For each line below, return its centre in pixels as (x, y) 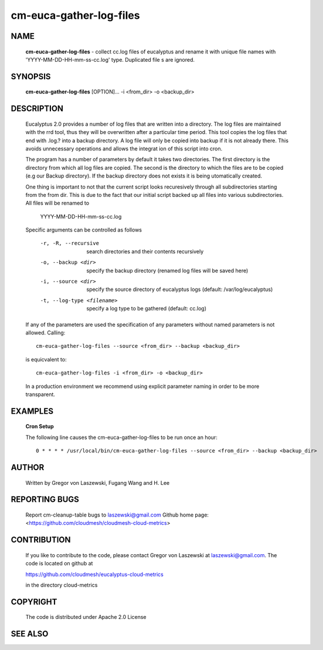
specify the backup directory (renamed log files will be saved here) (167, 270)
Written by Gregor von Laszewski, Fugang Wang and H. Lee (98, 483)
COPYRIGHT (34, 602)
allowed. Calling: (45, 333)
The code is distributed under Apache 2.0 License (86, 617)
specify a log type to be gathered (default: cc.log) (147, 309)
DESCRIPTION (37, 109)
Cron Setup (40, 427)
